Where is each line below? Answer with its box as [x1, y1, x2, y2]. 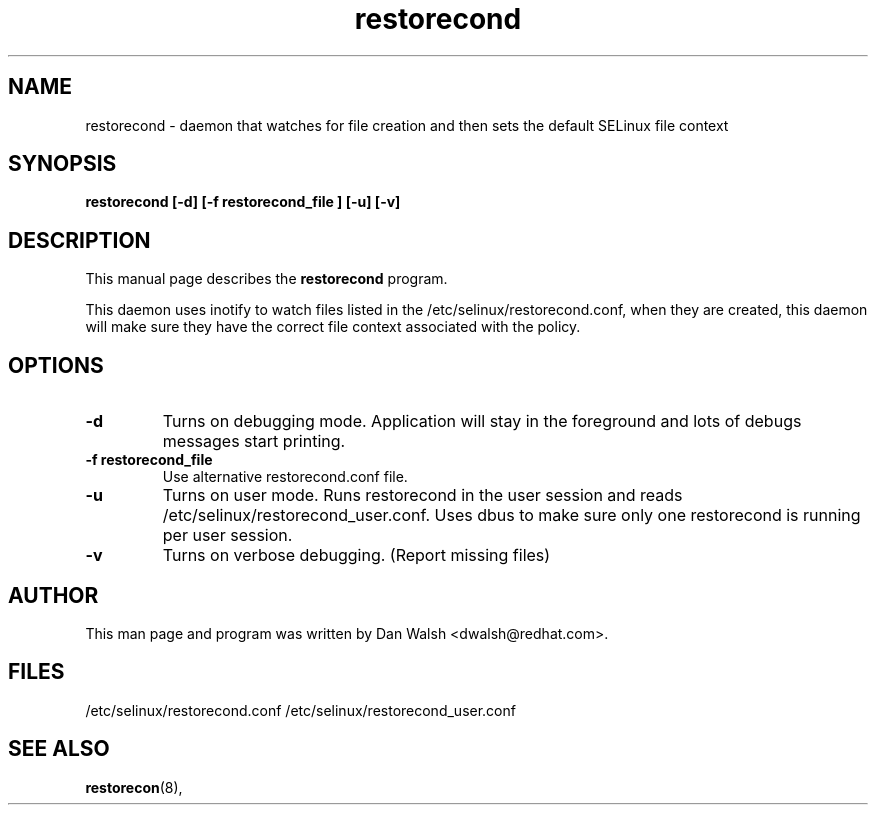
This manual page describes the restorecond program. [85, 270, 448, 288]
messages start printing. [162, 431, 346, 452]
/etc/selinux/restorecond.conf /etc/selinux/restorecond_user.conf [85, 701, 516, 719]
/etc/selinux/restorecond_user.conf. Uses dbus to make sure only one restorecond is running [162, 505, 861, 526]
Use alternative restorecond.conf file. [162, 468, 408, 486]
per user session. [162, 525, 293, 546]
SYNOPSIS [8, 151, 117, 177]
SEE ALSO [8, 736, 110, 762]
